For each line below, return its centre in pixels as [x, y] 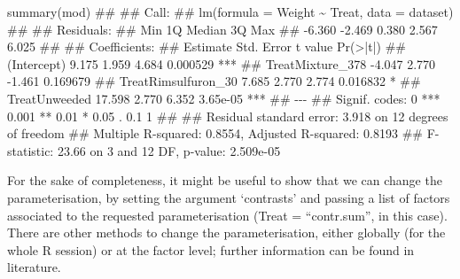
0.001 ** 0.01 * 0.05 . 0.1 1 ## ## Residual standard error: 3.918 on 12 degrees [228, 116]
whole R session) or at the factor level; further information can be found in [211, 249]
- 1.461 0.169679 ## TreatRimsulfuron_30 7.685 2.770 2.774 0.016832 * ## [214, 81]
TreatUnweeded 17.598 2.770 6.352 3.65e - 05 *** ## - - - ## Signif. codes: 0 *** [224, 98]
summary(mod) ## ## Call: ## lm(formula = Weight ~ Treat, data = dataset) [230, 12]
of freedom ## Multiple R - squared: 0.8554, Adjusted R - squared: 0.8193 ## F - [223, 133]
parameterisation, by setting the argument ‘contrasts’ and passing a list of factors [229, 197]
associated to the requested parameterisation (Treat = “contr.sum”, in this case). [227, 215]
